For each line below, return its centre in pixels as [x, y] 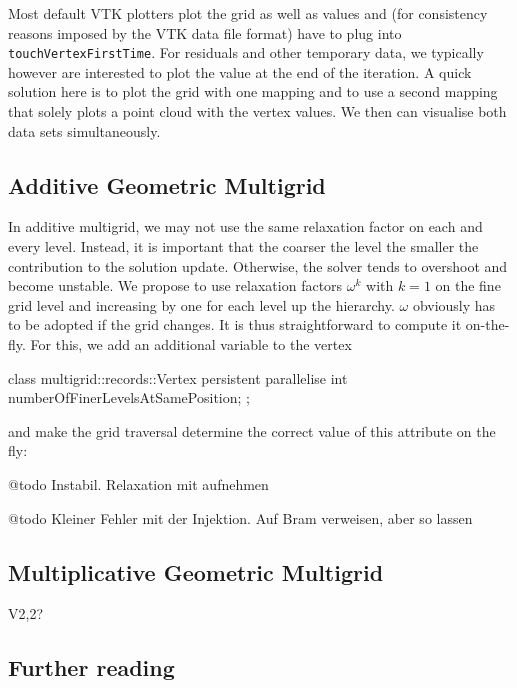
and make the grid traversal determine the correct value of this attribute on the [252, 430]
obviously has [454, 304]
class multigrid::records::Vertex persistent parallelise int [178, 377]
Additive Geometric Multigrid [167, 184]
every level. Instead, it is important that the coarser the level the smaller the [243, 246]
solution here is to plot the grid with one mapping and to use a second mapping [253, 91]
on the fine [468, 285]
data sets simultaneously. [84, 130]
